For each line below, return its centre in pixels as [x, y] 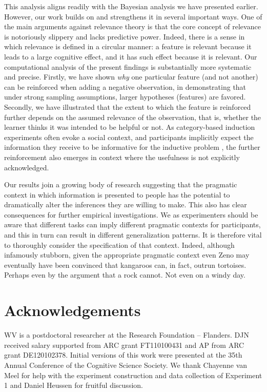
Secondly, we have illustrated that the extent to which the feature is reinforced [128, 106]
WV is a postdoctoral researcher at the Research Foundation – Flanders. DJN [127, 335]
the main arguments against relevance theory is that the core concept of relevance [132, 26]
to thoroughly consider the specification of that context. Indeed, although [119, 244]
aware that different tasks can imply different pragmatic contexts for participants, [132, 224]
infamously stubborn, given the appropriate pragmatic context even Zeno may [127, 255]
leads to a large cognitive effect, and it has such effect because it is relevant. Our [131, 56]
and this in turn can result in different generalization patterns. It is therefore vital [133, 235]
